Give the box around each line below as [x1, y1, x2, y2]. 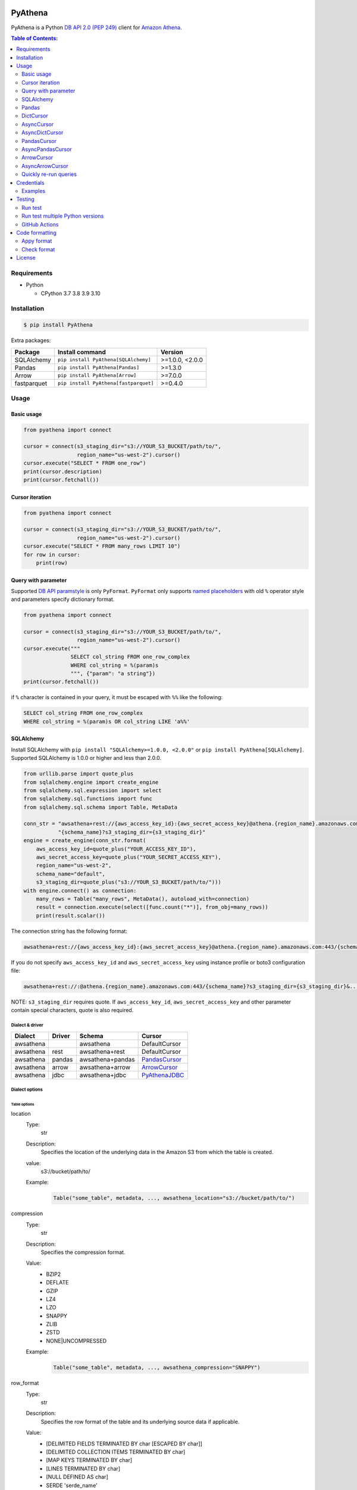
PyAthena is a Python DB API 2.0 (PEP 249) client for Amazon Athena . [11, 24, 182, 31]
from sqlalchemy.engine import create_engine [23, 778, 159, 786]
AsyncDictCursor [21, 129, 64, 136]
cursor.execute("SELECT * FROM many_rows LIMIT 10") [23, 543, 181, 550]
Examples [21, 187, 46, 194]
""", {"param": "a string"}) [70, 670, 156, 677]
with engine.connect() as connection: [23, 887, 137, 894]
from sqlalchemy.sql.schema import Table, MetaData [23, 803, 178, 811]
